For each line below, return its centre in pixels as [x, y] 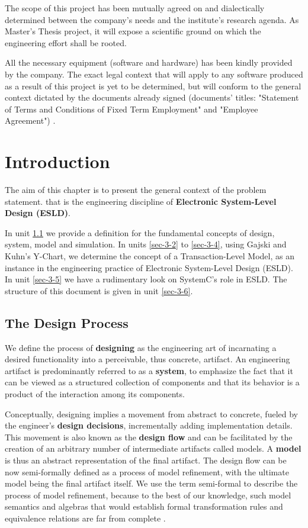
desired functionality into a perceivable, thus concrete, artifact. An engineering [147, 359]
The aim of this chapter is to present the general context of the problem [136, 190]
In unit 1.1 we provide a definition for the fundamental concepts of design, [140, 232]
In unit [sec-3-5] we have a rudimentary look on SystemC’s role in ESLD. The [146, 279]
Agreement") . [30, 120]
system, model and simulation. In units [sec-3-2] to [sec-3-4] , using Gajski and [146, 244]
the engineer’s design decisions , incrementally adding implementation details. [149, 425]
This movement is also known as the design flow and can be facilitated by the [149, 437]
